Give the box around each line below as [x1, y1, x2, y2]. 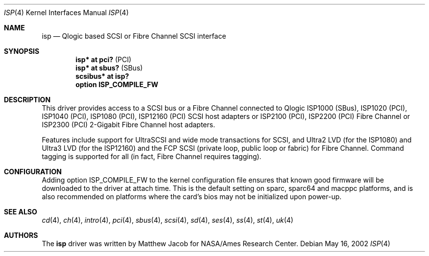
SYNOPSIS [4, 47, 40, 55]
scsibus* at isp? [75, 72, 129, 80]
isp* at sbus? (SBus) [75, 64, 143, 72]
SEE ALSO [4, 208, 37, 216]
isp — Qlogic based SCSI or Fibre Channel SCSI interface [42, 32, 226, 40]
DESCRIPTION [4, 95, 51, 104]
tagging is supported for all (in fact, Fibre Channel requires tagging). [42, 152, 262, 161]
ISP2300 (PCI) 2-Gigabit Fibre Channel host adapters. [42, 120, 215, 129]
